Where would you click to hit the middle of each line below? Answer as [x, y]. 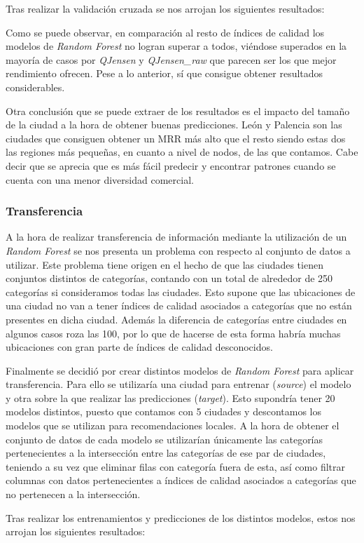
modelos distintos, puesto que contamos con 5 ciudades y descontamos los [163, 411]
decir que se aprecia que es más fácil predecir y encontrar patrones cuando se [171, 165]
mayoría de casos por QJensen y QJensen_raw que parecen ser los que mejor [171, 59]
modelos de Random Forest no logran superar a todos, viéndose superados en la [176, 46]
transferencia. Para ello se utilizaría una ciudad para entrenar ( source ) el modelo [178, 384]
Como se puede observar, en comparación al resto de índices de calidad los [165, 32]
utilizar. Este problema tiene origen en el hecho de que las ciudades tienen [164, 264]
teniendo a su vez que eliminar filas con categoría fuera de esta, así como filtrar [176, 466]
